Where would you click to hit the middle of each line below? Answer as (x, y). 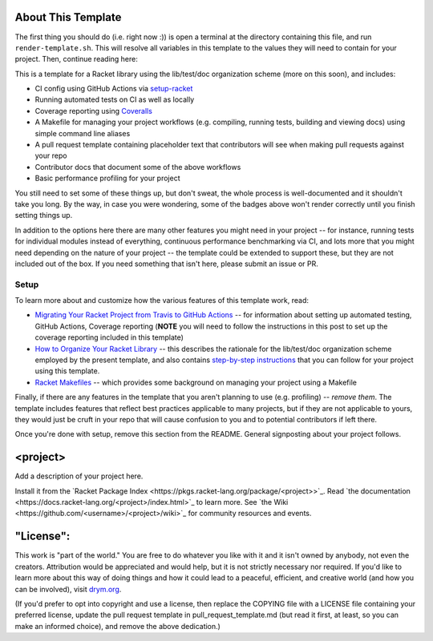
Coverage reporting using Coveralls (93, 111)
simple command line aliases (83, 133)
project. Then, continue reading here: (76, 59)
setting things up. (44, 216)
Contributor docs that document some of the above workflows (138, 167)
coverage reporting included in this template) (109, 337)
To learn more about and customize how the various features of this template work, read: (162, 300)
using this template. (67, 371)
